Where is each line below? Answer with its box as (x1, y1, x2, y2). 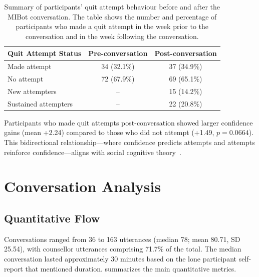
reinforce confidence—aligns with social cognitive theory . (4, 146, 181, 157)
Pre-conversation (88, 48, 148, 58)
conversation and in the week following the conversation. (26, 30, 199, 41)
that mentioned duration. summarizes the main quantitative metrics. (25, 263, 236, 273)
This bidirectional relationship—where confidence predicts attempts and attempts (4, 137, 255, 147)
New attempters (8, 85, 57, 96)
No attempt (8, 73, 44, 84)
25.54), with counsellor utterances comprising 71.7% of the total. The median (4, 243, 241, 254)
